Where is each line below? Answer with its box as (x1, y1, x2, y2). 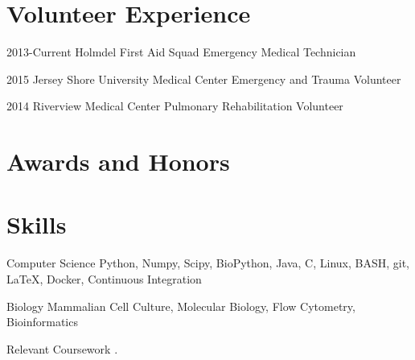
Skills (6, 208, 67, 241)
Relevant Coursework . (6, 340, 118, 357)
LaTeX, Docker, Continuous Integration (6, 271, 202, 287)
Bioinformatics (6, 313, 78, 330)
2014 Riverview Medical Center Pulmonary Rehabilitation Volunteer (6, 97, 343, 114)
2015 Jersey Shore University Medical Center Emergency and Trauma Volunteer (6, 70, 401, 87)
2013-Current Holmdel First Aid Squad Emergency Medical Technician (6, 43, 356, 60)
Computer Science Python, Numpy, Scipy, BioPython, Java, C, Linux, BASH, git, (6, 254, 410, 271)
